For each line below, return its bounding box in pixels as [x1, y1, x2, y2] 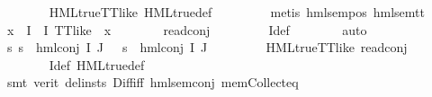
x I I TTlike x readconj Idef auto [6, 20, 367, 39]
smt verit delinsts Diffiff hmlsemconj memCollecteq [6, 73, 299, 92]
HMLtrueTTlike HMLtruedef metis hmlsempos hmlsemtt [49, 3, 425, 21]
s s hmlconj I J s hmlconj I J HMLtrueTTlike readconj [6, 38, 408, 57]
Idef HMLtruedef [49, 55, 145, 74]
